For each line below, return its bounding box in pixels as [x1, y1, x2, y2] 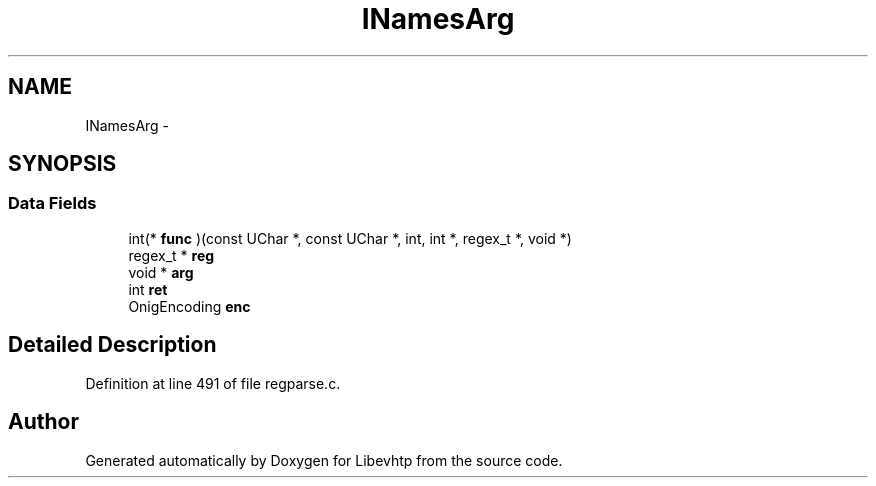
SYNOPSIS [8, 151, 117, 177]
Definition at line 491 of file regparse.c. [85, 374, 341, 392]
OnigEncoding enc [128, 297, 251, 315]
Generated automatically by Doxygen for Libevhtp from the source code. [85, 451, 563, 469]
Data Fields [8, 193, 97, 214]
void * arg [128, 263, 194, 281]
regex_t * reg [128, 246, 215, 264]
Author [8, 409, 79, 435]
